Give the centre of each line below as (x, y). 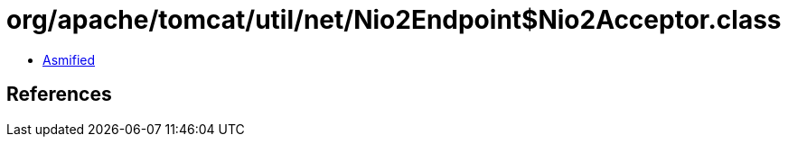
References (59, 94)
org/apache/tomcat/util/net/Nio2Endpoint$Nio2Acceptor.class (394, 20)
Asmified (69, 59)
